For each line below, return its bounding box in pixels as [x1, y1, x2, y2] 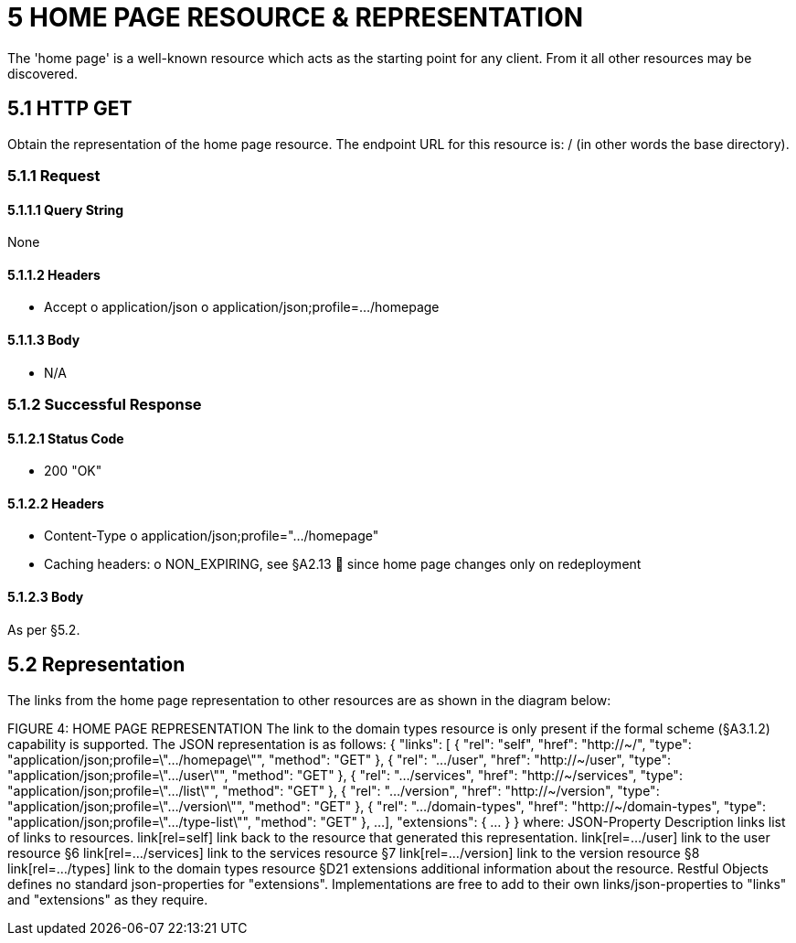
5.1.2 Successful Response [7, 395, 202, 413]
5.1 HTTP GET [7, 97, 133, 121]
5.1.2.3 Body [7, 589, 84, 605]
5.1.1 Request [7, 166, 101, 185]
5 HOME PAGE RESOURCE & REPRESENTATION [7, 2, 584, 33]
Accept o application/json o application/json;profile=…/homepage [44, 299, 440, 316]
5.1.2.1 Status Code [7, 430, 124, 446]
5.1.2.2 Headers [7, 495, 104, 511]
